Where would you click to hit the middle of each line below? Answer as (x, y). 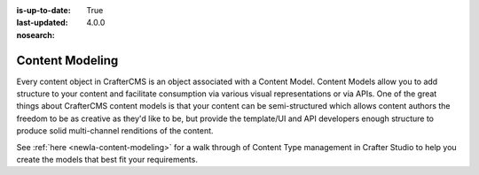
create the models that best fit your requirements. (107, 160)
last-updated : (42, 23)
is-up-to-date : (43, 10)
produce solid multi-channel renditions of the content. (115, 131)
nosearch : (35, 34)
